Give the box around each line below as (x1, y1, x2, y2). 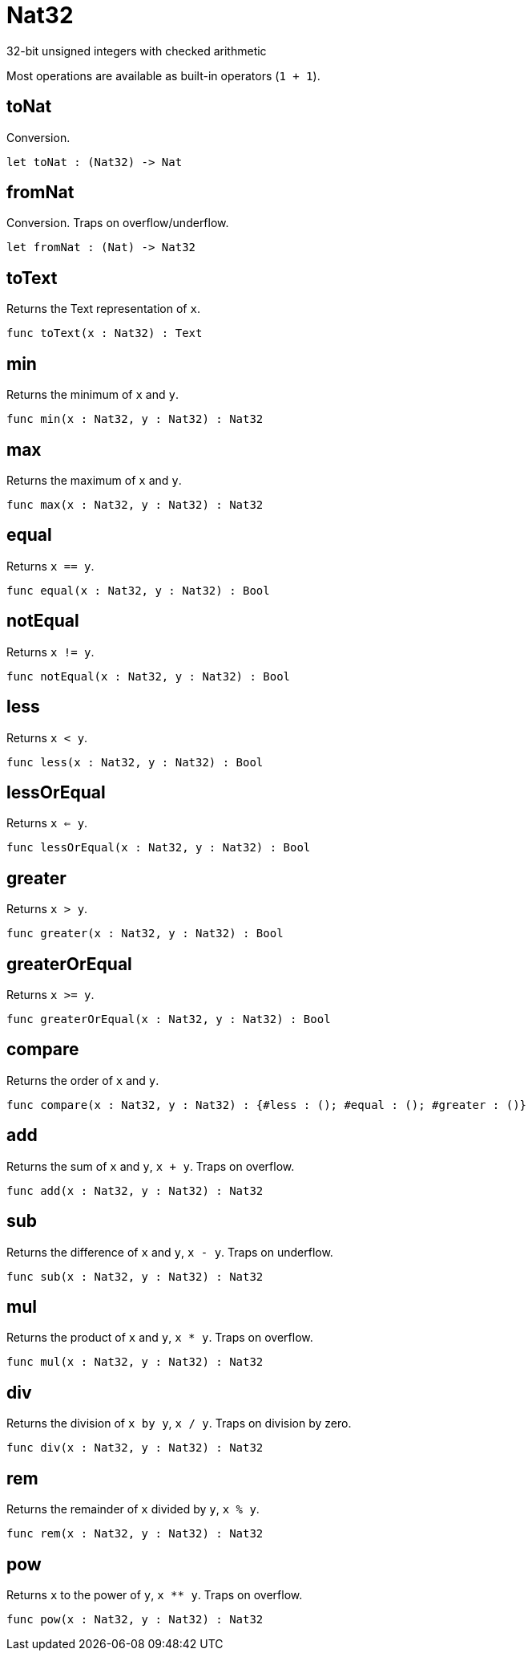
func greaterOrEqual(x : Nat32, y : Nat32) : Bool (6, 1013, 331, 1026)
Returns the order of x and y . (6, 1073, 159, 1087)
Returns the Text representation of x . (6, 302, 200, 316)
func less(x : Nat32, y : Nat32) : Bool (6, 755, 264, 769)
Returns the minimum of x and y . (6, 388, 179, 402)
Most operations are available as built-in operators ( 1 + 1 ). (6, 68, 320, 83)
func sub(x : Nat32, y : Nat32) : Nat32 (6, 1269, 264, 1283)
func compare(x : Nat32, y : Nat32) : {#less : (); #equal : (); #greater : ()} (6, 1098, 527, 1111)
